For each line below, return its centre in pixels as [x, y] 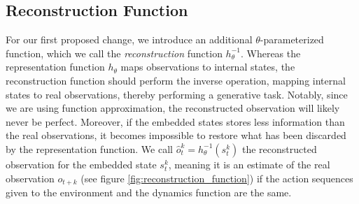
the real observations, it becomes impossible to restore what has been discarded [176, 135]
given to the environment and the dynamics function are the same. [149, 192]
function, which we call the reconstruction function [114, 53]
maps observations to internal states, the [208, 67]
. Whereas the [270, 53]
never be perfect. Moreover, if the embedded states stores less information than [175, 121]
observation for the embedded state [81, 164]
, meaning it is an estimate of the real [249, 164]
